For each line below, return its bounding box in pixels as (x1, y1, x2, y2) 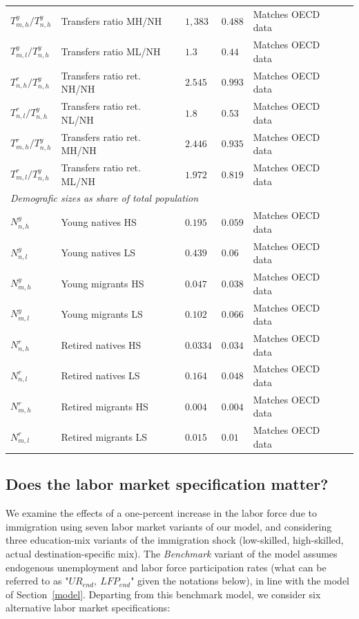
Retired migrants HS (61, 399, 148, 413)
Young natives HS (61, 215, 137, 229)
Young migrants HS (61, 276, 144, 290)
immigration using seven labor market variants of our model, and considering (6, 519, 332, 533)
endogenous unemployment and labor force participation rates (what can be (6, 560, 327, 574)
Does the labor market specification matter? (6, 473, 329, 495)
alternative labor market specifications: (6, 600, 171, 615)
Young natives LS (61, 245, 136, 260)
